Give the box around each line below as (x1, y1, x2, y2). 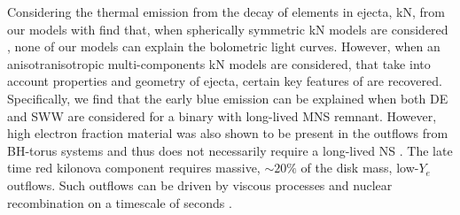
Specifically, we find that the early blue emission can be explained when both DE (7, 88, 448, 107)
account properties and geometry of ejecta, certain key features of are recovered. (7, 72, 442, 90)
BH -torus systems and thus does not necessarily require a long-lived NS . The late (7, 141, 453, 159)
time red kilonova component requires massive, (7, 158, 261, 177)
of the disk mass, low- (300, 158, 419, 177)
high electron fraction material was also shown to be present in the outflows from (7, 124, 448, 142)
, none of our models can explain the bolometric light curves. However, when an (7, 37, 441, 56)
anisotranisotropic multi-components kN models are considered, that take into (7, 54, 431, 73)
